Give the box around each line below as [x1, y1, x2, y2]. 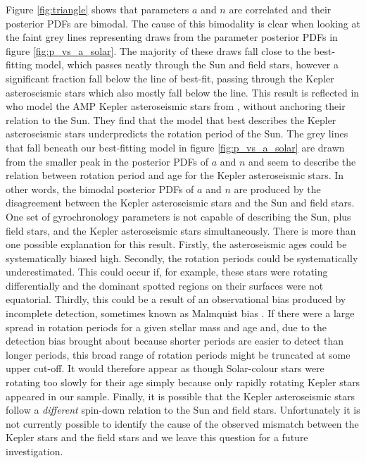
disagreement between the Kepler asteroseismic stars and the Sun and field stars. [6, 195, 355, 210]
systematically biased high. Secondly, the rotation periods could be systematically [6, 250, 358, 265]
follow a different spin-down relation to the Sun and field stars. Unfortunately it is [6, 402, 360, 417]
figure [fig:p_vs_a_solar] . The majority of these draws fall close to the [6, 43, 311, 58]
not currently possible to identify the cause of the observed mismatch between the [6, 416, 359, 431]
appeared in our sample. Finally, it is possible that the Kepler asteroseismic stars [6, 388, 355, 403]
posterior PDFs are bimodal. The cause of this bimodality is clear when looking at [6, 16, 360, 30]
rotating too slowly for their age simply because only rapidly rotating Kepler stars [6, 375, 360, 390]
